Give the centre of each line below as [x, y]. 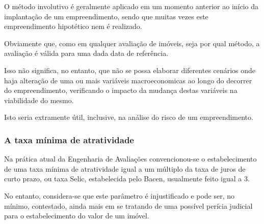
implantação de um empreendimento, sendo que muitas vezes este [106, 16]
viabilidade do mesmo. [39, 100]
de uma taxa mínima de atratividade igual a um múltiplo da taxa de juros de [125, 168]
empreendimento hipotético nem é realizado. [73, 26]
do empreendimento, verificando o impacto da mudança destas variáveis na [121, 90]
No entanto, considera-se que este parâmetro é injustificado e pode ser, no [120, 195]
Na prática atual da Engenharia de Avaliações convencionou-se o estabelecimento [130, 159]
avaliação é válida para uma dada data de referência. [86, 53]
